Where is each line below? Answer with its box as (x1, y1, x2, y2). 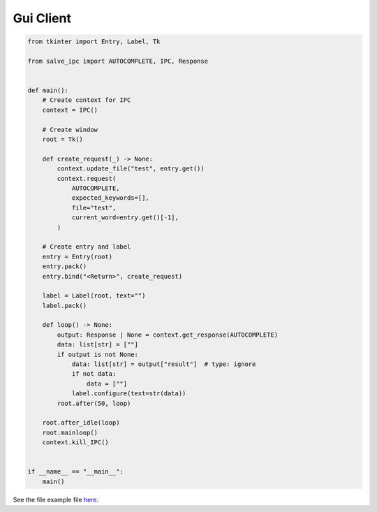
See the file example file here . (13, 495, 99, 504)
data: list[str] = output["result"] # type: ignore (71, 360, 256, 368)
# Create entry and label (42, 243, 131, 251)
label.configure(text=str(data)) (71, 390, 186, 397)
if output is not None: (57, 350, 139, 358)
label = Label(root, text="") (42, 292, 146, 300)
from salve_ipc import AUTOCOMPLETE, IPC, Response (27, 57, 209, 65)
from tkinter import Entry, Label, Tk (27, 38, 161, 45)
